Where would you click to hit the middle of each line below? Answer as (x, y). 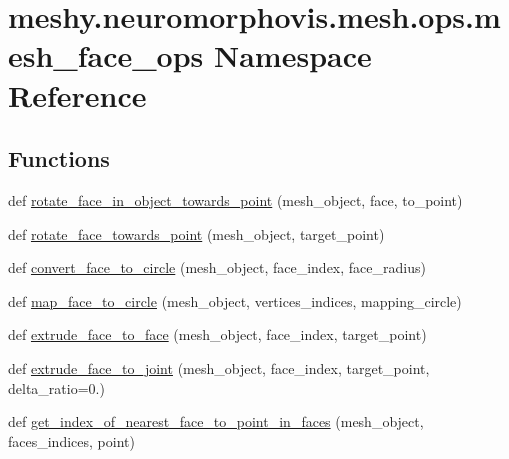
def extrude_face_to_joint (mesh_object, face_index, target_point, (219, 367)
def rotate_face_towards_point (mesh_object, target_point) (196, 233)
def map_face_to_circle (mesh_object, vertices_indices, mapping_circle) (235, 300)
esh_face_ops (106, 55)
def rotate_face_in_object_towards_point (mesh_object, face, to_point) (235, 199)
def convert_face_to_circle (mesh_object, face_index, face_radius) (217, 267)
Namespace (292, 55)
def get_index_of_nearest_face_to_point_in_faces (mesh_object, (216, 421)
